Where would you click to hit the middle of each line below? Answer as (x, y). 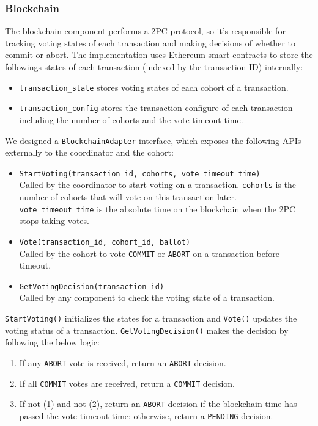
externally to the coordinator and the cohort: (89, 152)
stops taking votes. (54, 221)
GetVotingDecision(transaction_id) (92, 287)
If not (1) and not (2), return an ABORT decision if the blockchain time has (158, 404)
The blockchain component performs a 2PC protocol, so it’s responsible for (145, 31)
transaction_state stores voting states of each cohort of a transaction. (154, 87)
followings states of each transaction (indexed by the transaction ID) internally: (154, 67)
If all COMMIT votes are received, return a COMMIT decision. (127, 383)
